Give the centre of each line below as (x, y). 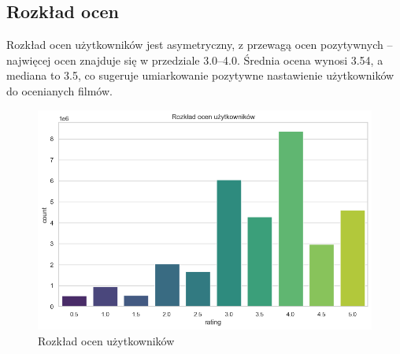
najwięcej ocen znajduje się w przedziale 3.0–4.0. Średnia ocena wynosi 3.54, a (195, 60)
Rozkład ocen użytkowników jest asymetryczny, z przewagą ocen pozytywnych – (200, 45)
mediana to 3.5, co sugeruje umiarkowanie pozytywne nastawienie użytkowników (200, 75)
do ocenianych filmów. (59, 90)
